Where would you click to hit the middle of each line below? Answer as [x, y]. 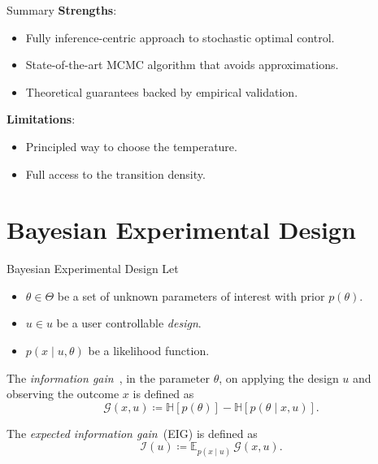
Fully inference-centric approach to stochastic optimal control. [180, 37]
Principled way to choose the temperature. [131, 146]
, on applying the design [279, 377]
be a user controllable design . [129, 323]
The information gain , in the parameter [108, 377]
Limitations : [41, 119]
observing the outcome [63, 394]
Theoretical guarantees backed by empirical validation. [162, 91]
